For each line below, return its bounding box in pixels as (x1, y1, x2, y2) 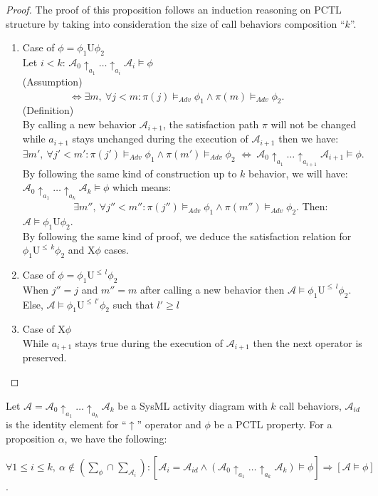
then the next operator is (253, 336, 362, 351)
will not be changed (271, 116, 357, 131)
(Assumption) (22, 73, 83, 88)
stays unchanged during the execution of (72, 131, 248, 146)
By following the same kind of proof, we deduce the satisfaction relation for (22, 228, 352, 243)
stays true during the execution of (75, 336, 223, 351)
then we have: (278, 131, 339, 146)
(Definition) (22, 103, 74, 118)
